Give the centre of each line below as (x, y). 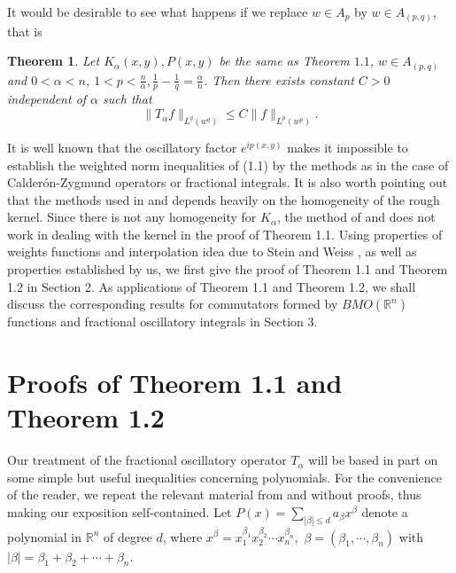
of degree (128, 536)
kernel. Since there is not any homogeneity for (132, 217)
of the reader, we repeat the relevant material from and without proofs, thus (214, 495)
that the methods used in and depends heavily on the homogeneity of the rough (224, 199)
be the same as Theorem (284, 61)
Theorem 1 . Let (54, 61)
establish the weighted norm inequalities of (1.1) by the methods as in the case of (228, 165)
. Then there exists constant (278, 79)
